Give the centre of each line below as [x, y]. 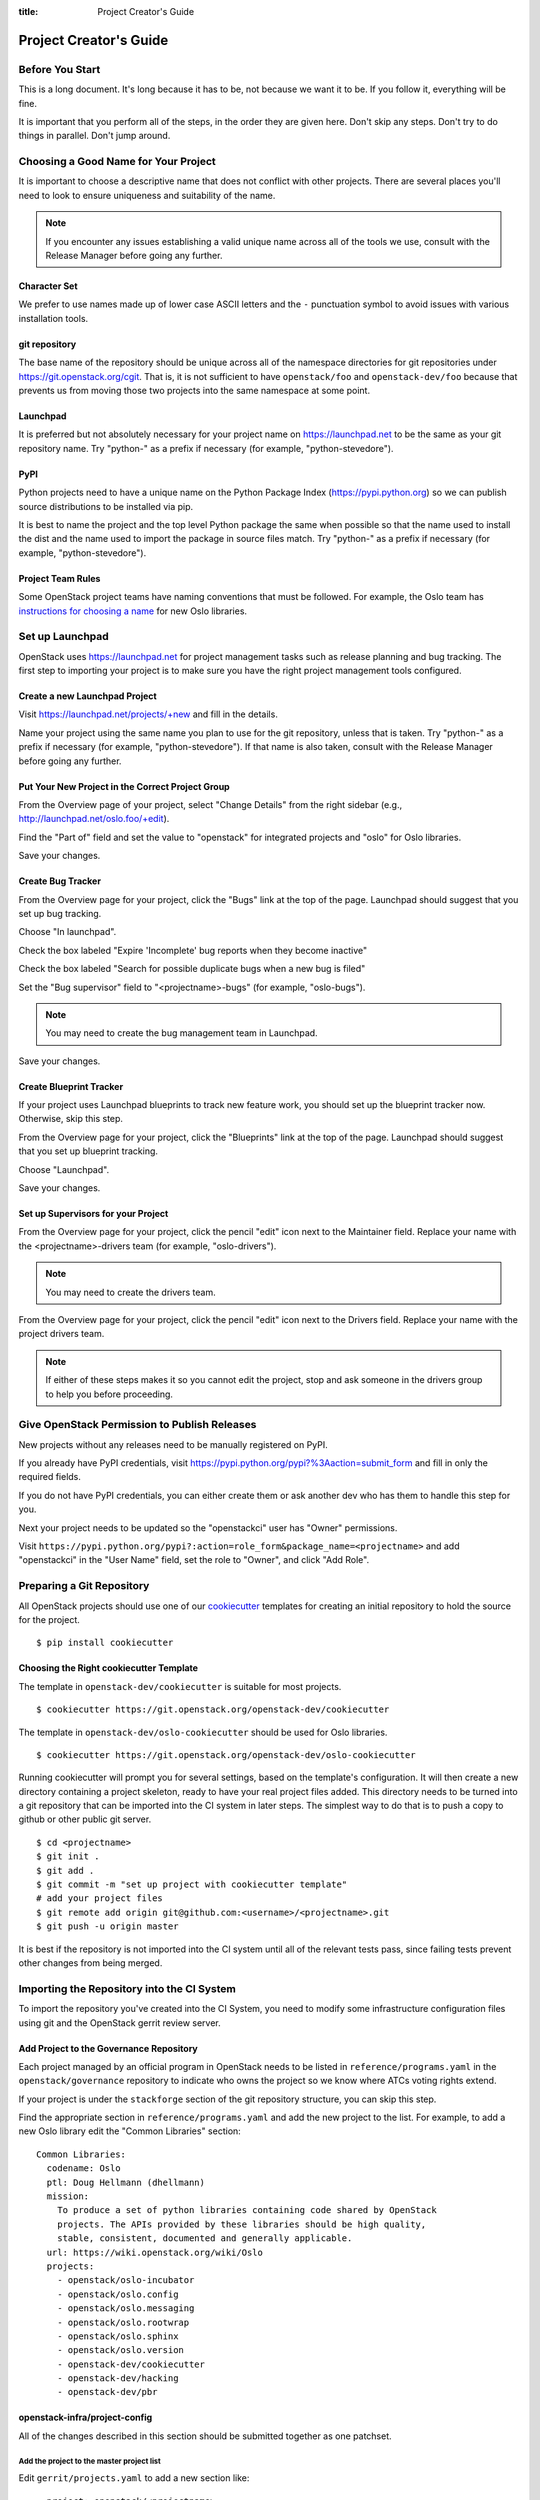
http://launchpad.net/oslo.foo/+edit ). [94, 819]
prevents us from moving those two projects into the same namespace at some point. [194, 390]
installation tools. [53, 318]
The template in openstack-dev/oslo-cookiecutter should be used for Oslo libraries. [203, 1732]
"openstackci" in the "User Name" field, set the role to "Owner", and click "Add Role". [194, 1560]
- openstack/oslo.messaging [125, 2308]
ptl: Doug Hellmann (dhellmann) [125, 2182]
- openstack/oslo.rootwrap [123, 2322]
